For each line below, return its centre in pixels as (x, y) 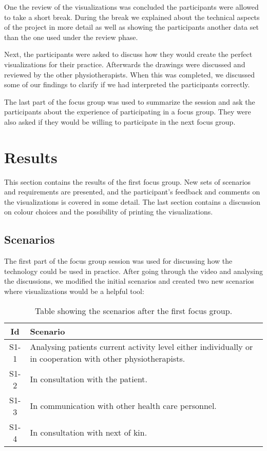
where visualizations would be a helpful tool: (74, 291)
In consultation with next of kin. (89, 433)
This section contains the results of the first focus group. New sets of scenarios (128, 181)
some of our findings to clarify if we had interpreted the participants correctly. (127, 84)
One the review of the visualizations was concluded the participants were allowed (131, 7)
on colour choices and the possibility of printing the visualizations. (109, 212)
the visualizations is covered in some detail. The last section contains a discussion (132, 201)
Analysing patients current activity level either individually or (141, 346)
